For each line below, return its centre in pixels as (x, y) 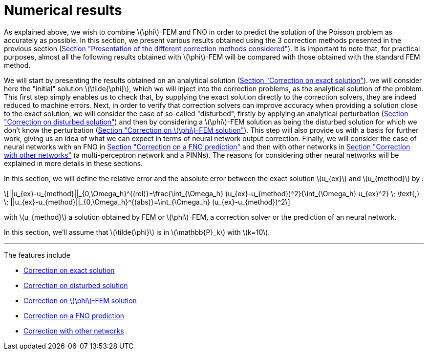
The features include (37, 255)
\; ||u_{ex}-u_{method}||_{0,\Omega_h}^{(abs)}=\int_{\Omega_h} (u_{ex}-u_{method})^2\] (147, 202)
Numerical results (63, 10)
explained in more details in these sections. (74, 163)
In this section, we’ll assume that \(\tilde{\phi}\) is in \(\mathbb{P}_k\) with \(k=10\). (137, 232)
